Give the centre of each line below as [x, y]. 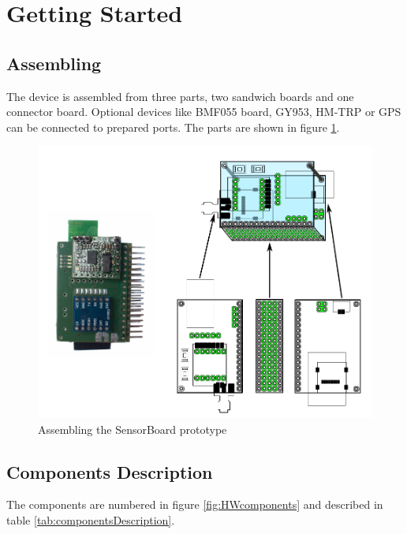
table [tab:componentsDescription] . [91, 519]
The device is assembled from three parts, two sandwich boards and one [180, 96]
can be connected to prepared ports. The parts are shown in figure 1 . [173, 127]
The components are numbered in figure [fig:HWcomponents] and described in [195, 504]
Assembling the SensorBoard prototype [133, 429]
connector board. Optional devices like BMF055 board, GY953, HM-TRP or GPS [204, 112]
